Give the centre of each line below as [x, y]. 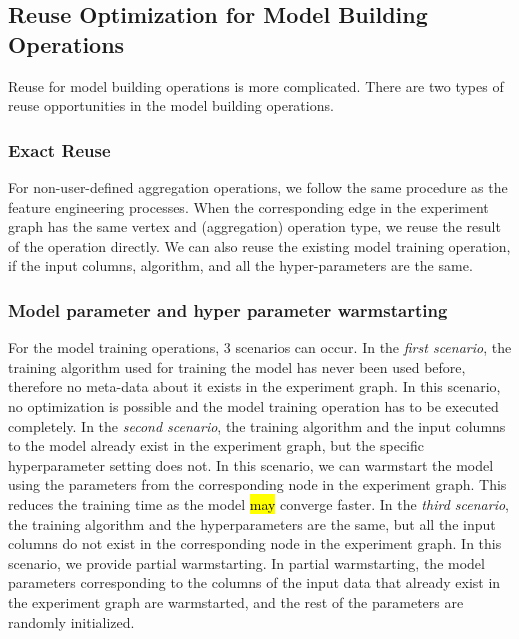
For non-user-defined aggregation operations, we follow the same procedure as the [258, 187]
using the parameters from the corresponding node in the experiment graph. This [257, 484]
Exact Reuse [59, 149]
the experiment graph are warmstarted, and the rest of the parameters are [236, 601]
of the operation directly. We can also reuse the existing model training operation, [259, 245]
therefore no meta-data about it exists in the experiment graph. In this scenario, [254, 386]
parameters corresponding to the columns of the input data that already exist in [254, 582]
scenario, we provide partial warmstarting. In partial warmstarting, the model [246, 562]
